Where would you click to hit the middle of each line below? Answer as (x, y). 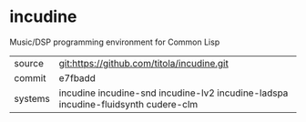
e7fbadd (77, 77)
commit (30, 77)
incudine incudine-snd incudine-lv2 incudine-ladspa (173, 93)
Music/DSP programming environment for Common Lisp (115, 42)
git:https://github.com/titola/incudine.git (144, 63)
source (29, 63)
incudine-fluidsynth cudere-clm (128, 104)
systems (32, 98)
